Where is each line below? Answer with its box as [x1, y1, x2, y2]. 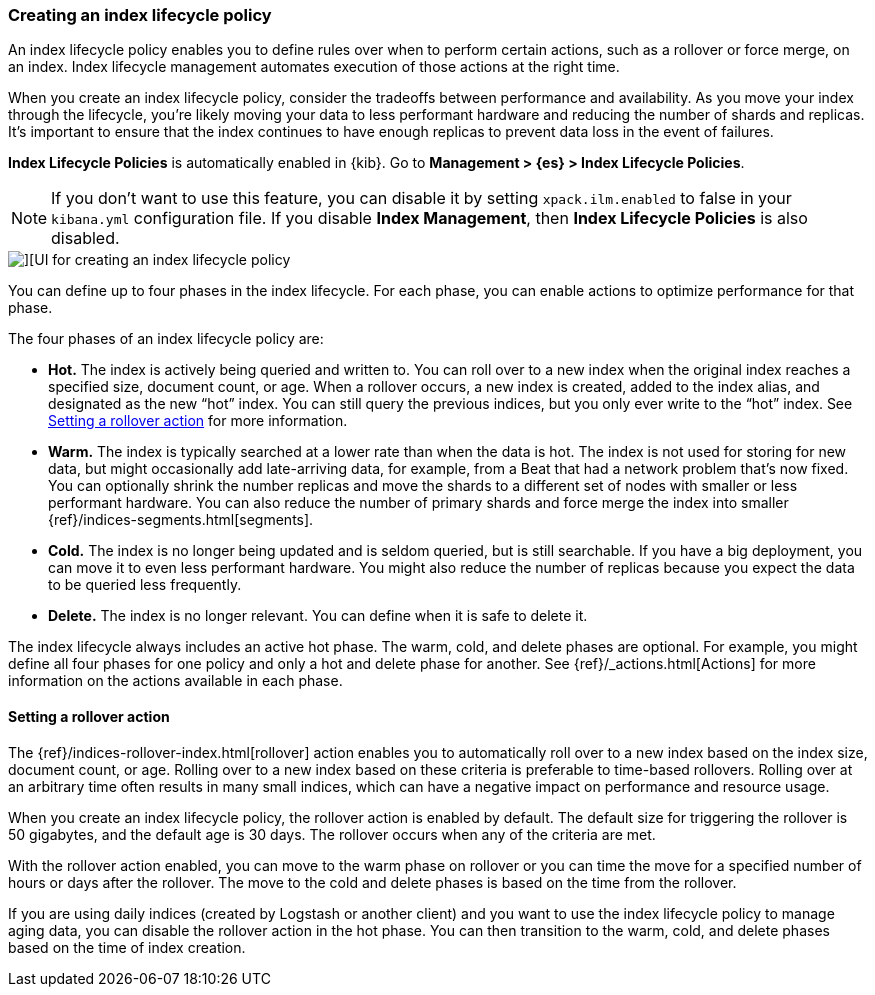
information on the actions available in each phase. [8, 672, 343, 690]
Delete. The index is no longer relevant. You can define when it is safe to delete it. [48, 607, 588, 625]
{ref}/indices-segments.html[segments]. [48, 511, 314, 529]
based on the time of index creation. [8, 938, 246, 956]
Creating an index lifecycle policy [8, 5, 272, 25]
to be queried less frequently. [48, 576, 242, 594]
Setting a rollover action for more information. [48, 412, 348, 430]
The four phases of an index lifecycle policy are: [8, 330, 324, 348]
